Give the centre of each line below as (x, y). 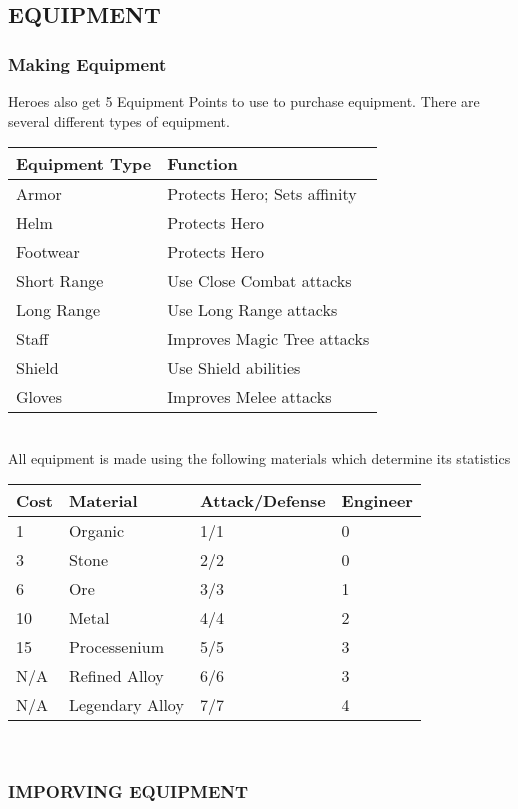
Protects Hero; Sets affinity (262, 194)
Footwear (48, 252)
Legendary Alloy (126, 705)
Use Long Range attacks (252, 310)
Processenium (116, 647)
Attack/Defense (262, 501)
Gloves (39, 397)
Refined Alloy (116, 676)
